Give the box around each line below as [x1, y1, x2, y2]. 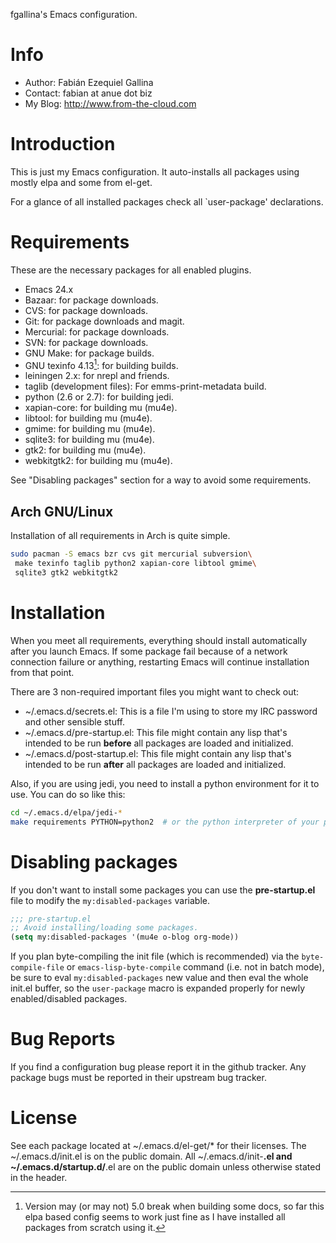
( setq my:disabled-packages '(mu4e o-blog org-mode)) [10, 932, 240, 943]
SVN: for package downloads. [24, 336, 149, 348]
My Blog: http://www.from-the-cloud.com [24, 97, 197, 109]
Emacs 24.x [24, 283, 74, 295]
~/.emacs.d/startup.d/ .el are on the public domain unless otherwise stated [10, 1161, 322, 1173]
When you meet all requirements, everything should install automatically [10, 634, 308, 646]
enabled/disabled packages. [10, 993, 128, 1005]
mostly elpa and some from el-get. [10, 176, 153, 188]
